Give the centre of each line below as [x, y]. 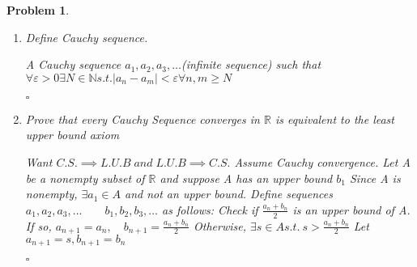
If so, [38, 225]
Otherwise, [219, 225]
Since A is [375, 178]
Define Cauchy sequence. [87, 37]
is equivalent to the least [334, 119]
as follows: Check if [210, 209]
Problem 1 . [38, 10]
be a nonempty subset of [85, 178]
